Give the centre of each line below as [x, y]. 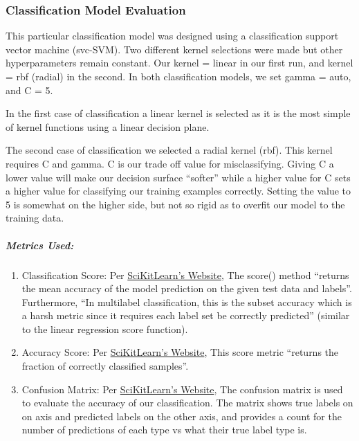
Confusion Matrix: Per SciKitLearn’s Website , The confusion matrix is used [182, 389]
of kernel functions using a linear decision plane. [108, 126]
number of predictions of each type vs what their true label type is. [164, 430]
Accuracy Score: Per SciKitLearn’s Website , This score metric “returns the [180, 352]
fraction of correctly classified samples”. [105, 366]
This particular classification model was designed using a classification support [172, 36]
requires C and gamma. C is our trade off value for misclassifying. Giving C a [170, 163]
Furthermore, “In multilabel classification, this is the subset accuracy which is [187, 301]
